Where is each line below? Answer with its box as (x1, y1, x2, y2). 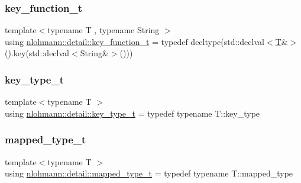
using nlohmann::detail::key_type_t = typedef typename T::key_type (5, 107, 260, 119)
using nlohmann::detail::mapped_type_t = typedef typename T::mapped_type (5, 167, 293, 179)
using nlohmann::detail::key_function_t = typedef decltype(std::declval (5, 35, 264, 47)
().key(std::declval (5, 47, 69, 59)
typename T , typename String (47, 24, 160, 36)
